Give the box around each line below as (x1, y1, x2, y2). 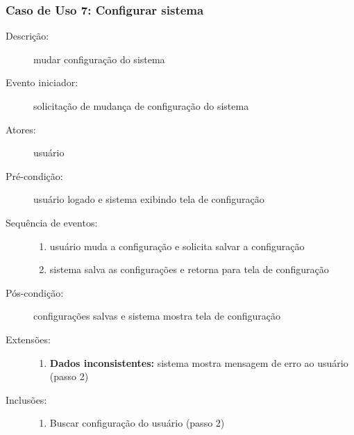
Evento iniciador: (6, 75, 78, 90)
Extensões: (6, 331, 51, 346)
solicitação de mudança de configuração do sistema (33, 99, 249, 113)
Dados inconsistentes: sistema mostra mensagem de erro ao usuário (49, 355, 348, 370)
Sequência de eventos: (6, 215, 98, 229)
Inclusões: (6, 392, 47, 407)
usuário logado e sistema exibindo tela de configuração (33, 192, 264, 206)
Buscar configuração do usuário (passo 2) (49, 416, 225, 430)
